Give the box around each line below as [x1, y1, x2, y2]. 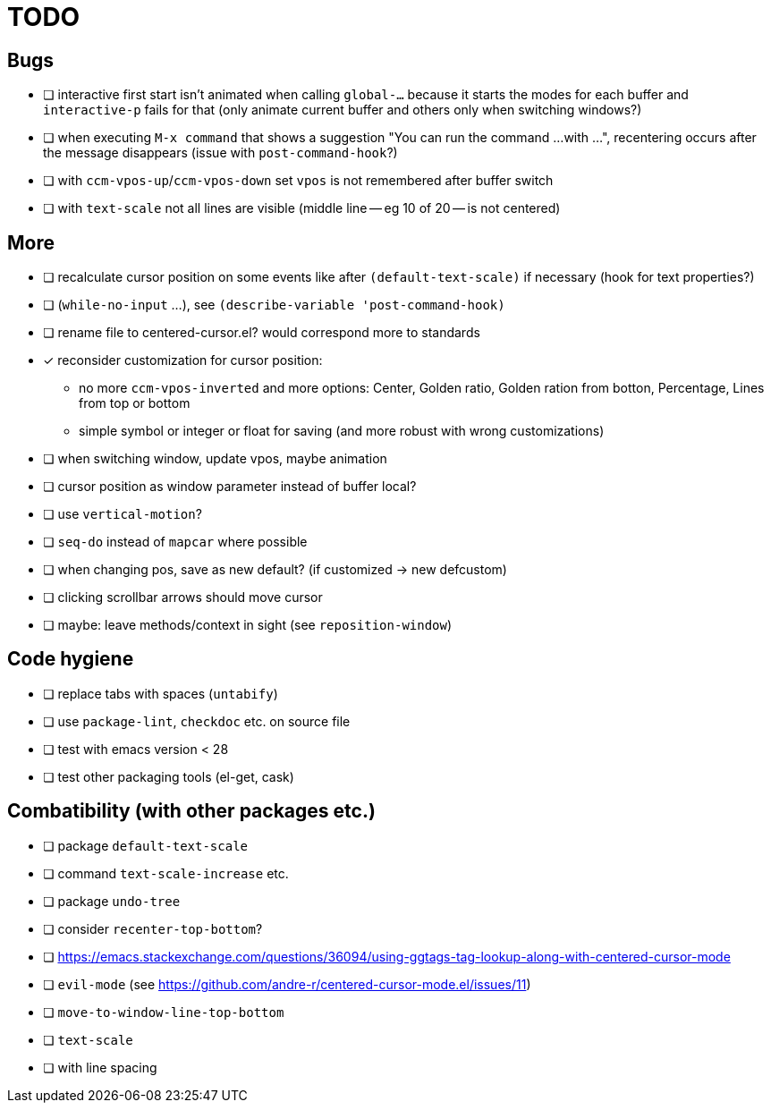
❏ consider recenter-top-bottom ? [43, 920, 263, 936]
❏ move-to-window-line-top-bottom [43, 1004, 284, 1020]
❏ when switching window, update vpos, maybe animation [43, 451, 387, 467]
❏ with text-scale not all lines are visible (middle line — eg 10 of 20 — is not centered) [43, 200, 561, 216]
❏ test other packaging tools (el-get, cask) [43, 768, 294, 784]
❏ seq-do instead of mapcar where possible [43, 534, 308, 550]
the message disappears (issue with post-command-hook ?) [43, 145, 398, 161]
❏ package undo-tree [43, 893, 181, 909]
